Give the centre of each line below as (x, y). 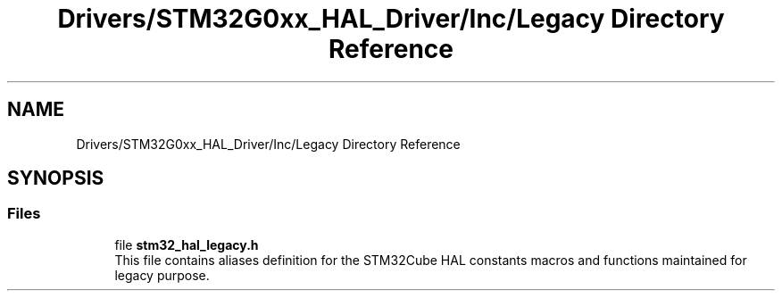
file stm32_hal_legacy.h (187, 244)
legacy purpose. (162, 275)
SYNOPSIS (56, 178)
